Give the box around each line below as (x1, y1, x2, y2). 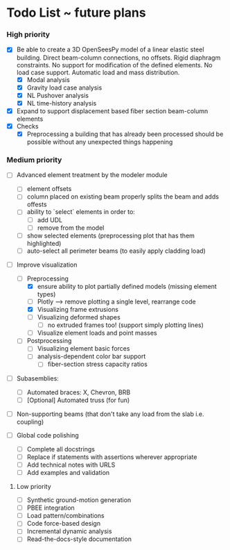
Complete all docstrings (26, 444, 95, 453)
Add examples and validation (26, 469, 110, 477)
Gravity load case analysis (26, 83, 103, 92)
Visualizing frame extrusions (37, 306, 119, 314)
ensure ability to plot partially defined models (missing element (37, 282, 218, 290)
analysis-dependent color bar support (37, 352, 146, 360)
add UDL (37, 215, 63, 224)
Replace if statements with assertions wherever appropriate (26, 453, 197, 461)
